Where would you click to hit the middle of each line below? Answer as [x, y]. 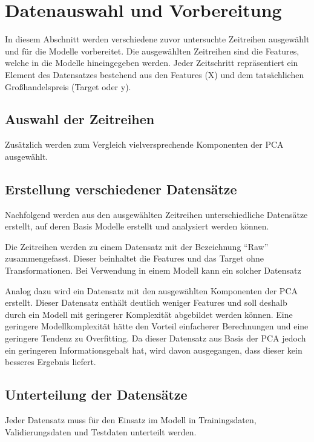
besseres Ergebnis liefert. [51, 362]
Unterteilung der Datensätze [96, 394]
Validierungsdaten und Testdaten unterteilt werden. [101, 431]
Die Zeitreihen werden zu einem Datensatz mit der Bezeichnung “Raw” [137, 246]
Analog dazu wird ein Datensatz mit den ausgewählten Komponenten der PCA [152, 290]
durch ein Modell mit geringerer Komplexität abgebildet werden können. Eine [149, 314]
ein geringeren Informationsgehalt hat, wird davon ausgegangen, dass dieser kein [154, 350]
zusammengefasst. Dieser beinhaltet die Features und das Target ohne [134, 258]
